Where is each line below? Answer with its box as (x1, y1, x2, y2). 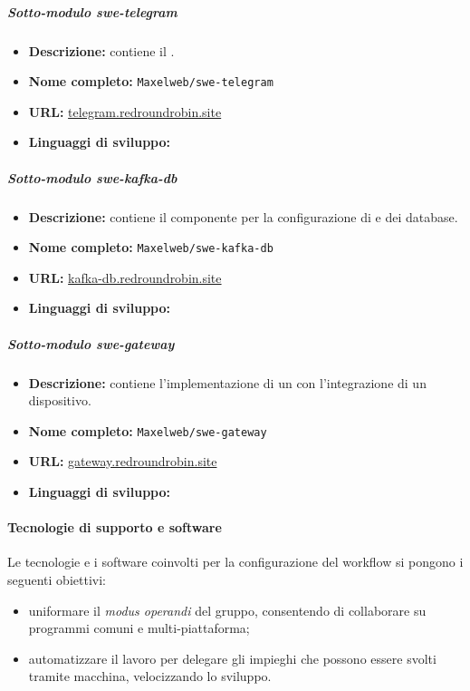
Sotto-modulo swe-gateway (7, 334, 175, 353)
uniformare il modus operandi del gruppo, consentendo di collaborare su (28, 600, 427, 619)
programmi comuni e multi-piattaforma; (28, 618, 250, 637)
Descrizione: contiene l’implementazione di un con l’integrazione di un (28, 373, 427, 392)
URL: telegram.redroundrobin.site (28, 102, 222, 121)
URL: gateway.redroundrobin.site (28, 452, 217, 471)
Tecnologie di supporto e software (7, 518, 222, 537)
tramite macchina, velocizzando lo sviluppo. (28, 667, 272, 686)
